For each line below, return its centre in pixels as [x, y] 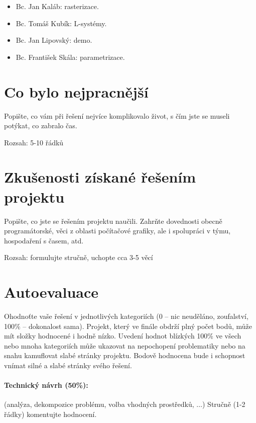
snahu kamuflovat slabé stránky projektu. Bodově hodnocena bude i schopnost [125, 355]
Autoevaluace [51, 292]
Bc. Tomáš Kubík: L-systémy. [61, 23]
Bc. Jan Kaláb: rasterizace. [57, 6]
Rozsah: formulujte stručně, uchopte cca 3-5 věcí [79, 257]
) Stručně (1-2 [224, 404]
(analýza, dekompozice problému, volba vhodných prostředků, [99, 404]
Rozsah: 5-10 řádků [34, 142]
